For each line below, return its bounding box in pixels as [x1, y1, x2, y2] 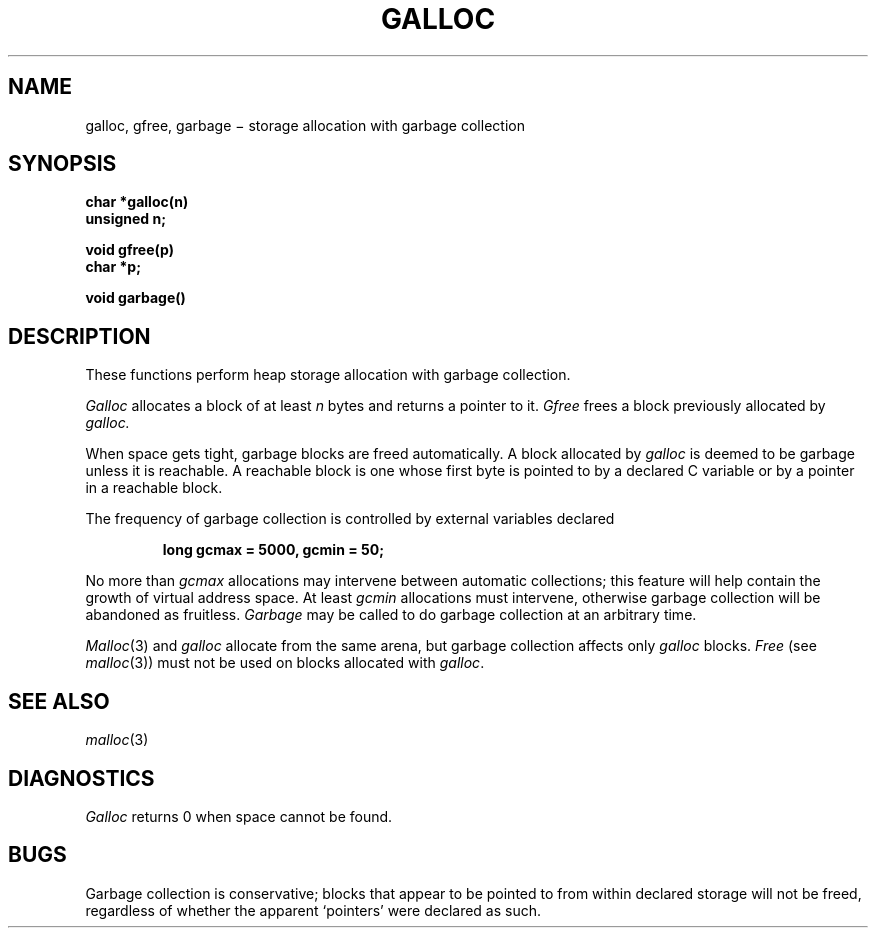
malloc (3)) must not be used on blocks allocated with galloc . [85, 654, 485, 672]
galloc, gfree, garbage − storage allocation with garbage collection [85, 116, 525, 134]
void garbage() [85, 289, 186, 307]
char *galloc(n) [85, 193, 189, 211]
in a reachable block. [85, 479, 223, 497]
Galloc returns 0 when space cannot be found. [85, 807, 393, 825]
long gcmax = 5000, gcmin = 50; [162, 541, 384, 559]
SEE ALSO [8, 688, 110, 714]
